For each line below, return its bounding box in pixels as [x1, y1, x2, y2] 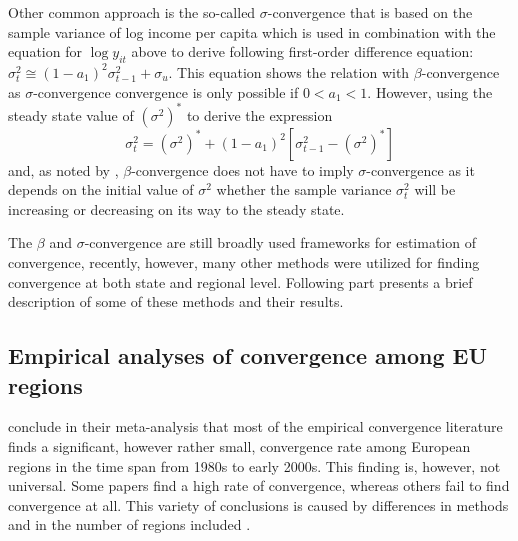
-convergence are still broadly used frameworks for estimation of [84, 232, 476, 253]
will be [414, 179, 456, 200]
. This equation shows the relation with [168, 61, 410, 82]
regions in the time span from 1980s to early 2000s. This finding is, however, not [8, 455, 501, 476]
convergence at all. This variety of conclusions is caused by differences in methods [8, 494, 509, 515]
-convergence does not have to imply [131, 159, 354, 180]
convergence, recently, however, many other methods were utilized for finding [8, 252, 480, 273]
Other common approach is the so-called [8, 2, 256, 22]
